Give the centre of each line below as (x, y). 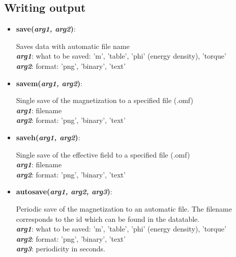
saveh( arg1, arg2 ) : (48, 137)
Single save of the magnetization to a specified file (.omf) (105, 100)
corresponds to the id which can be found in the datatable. (108, 219)
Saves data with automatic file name (73, 46)
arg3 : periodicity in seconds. (61, 249)
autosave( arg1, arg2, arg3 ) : (64, 191)
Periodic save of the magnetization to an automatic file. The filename (124, 208)
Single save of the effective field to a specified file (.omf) (103, 154)
